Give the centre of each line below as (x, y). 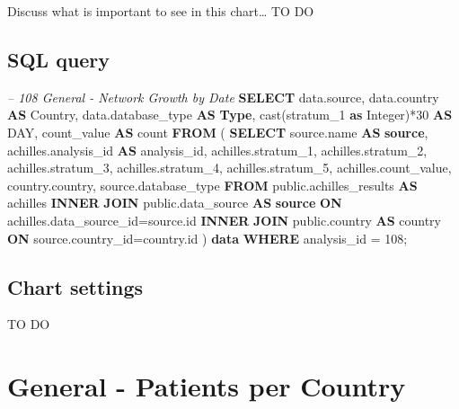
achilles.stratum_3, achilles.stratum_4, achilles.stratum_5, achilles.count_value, (229, 168)
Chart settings (75, 286)
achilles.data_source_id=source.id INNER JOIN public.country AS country (224, 220)
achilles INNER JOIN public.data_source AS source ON (175, 203)
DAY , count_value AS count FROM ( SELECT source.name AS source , (218, 132)
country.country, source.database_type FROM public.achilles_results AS (212, 185)
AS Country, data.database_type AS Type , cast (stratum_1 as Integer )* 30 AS (230, 115)
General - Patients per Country (207, 386)
